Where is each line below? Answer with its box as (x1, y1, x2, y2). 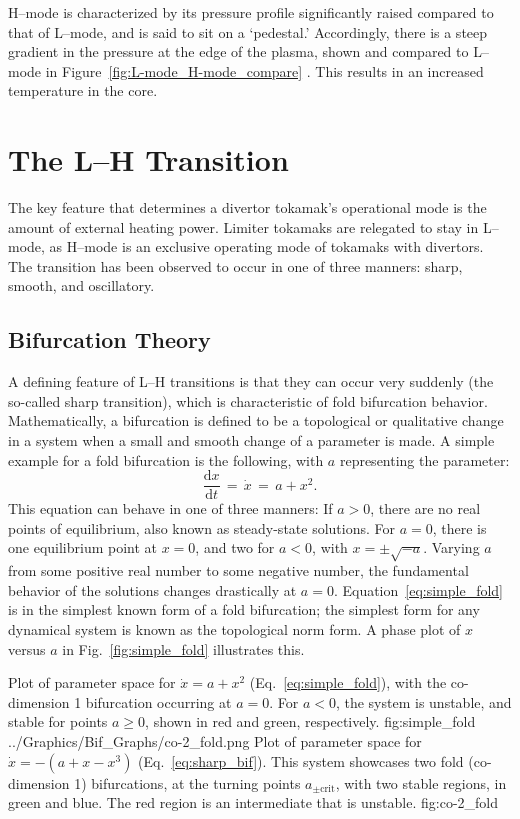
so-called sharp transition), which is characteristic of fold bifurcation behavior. (8, 390, 488, 411)
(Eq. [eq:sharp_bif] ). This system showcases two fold (138, 750, 464, 771)
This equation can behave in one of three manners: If (8, 498, 333, 519)
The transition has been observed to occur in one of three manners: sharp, (8, 255, 463, 276)
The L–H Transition (8, 139, 289, 180)
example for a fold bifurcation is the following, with (8, 449, 324, 470)
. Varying (423, 537, 480, 558)
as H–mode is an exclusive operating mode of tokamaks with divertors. (49, 236, 484, 257)
